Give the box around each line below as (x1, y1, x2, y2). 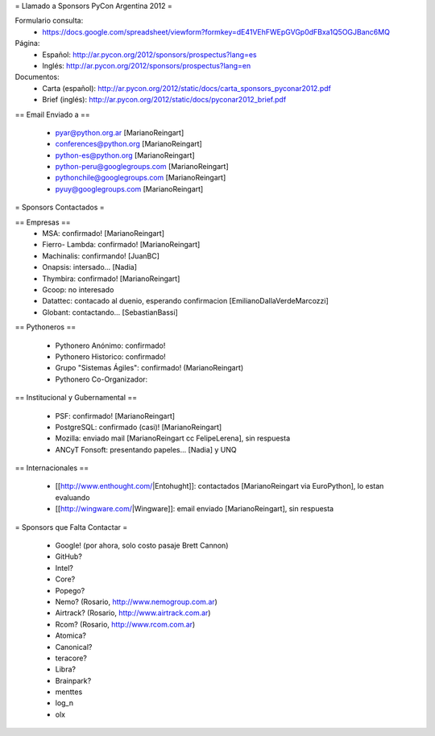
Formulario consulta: (14, 16, 84, 26)
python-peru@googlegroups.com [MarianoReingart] (55, 162, 229, 172)
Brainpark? (55, 676, 92, 685)
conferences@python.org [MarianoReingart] (55, 139, 203, 149)
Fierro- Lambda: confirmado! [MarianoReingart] (42, 240, 201, 250)
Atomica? (55, 631, 87, 640)
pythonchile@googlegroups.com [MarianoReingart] (55, 173, 226, 183)
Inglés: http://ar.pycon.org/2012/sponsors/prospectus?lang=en (42, 60, 251, 70)
